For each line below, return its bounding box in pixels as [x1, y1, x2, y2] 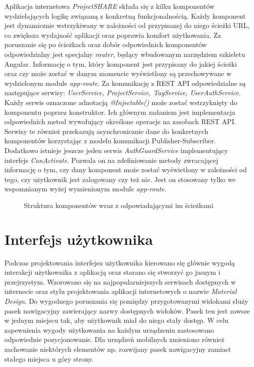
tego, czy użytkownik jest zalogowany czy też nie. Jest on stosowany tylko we [4, 174, 236, 184]
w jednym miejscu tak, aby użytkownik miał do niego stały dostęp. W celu [4, 315, 229, 325]
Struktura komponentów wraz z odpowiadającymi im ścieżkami [24, 200, 214, 210]
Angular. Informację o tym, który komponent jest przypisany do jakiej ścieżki [4, 58, 237, 69]
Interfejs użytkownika [4, 229, 153, 249]
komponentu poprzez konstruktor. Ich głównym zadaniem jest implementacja [4, 106, 235, 117]
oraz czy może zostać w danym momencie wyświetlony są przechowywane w [4, 68, 231, 79]
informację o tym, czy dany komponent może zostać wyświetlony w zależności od [4, 164, 247, 175]
